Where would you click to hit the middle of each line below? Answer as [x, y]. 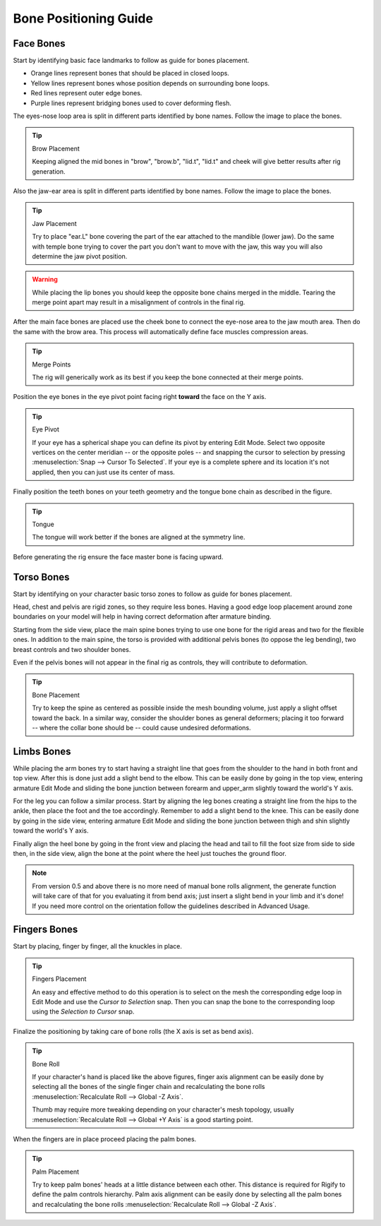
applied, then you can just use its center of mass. [104, 472]
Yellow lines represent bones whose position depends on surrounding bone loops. [150, 83]
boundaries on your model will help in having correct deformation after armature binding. [142, 617]
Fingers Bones [46, 930]
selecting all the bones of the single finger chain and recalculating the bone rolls [149, 1087]
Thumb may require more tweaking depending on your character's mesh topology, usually [163, 1109]
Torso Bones [41, 577]
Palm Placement [56, 1172]
